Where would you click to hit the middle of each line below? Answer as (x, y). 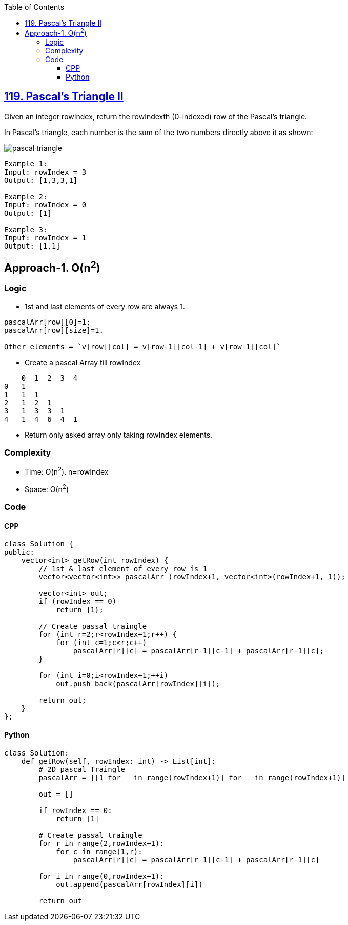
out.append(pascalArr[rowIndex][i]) (129, 884)
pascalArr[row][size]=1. (54, 330)
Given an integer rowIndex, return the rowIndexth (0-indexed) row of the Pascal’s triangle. (156, 116)
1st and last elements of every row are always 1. (105, 306)
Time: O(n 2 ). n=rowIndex (67, 471)
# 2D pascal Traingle (82, 769)
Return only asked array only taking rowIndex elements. (119, 435)
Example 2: (26, 196)
